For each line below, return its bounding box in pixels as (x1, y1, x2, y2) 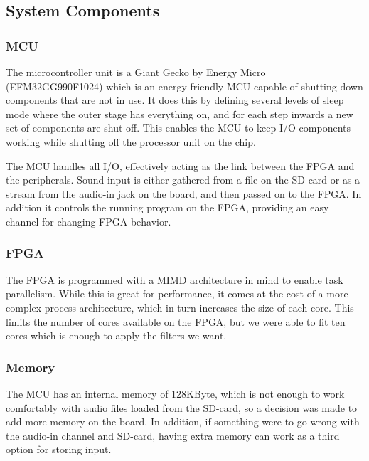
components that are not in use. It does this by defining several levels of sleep (6, 92, 344, 107)
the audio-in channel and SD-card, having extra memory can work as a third (6, 428, 340, 443)
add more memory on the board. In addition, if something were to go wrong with (6, 414, 360, 429)
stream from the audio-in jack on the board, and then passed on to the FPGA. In (6, 186, 362, 201)
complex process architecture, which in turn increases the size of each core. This (6, 300, 354, 314)
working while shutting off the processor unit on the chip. (6, 134, 256, 149)
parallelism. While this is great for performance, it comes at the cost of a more (6, 286, 348, 301)
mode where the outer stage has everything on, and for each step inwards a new (6, 106, 353, 121)
